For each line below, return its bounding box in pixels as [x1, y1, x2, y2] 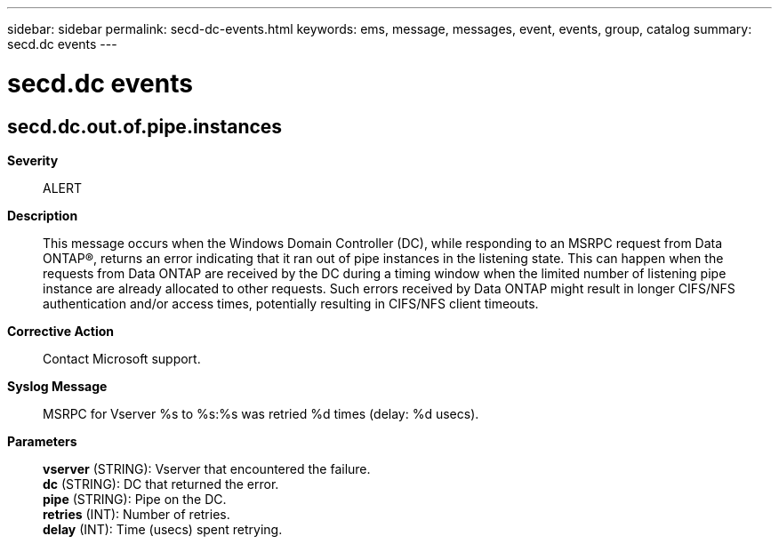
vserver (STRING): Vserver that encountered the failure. [43, 460, 371, 476]
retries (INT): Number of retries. [43, 506, 230, 522]
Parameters [7, 433, 77, 449]
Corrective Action [7, 323, 114, 339]
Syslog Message [7, 378, 108, 394]
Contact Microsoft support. [43, 350, 201, 366]
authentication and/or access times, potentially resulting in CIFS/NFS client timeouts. [43, 295, 539, 311]
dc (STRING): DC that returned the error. [43, 476, 279, 492]
